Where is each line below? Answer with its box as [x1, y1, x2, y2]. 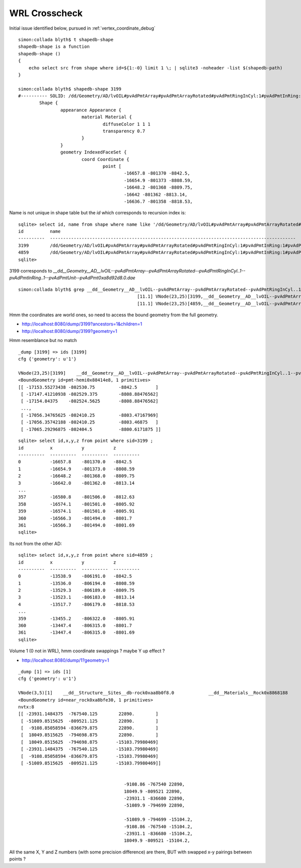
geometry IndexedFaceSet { [60, 149, 127, 155]
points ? [9, 856, 26, 862]
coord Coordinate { [81, 156, 130, 162]
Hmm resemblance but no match [9, 337, 77, 343]
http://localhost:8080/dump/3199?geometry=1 [22, 328, 117, 334]
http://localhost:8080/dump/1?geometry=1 [22, 657, 109, 663]
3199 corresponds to [9, 268, 53, 274]
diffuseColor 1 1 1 [102, 121, 150, 127]
